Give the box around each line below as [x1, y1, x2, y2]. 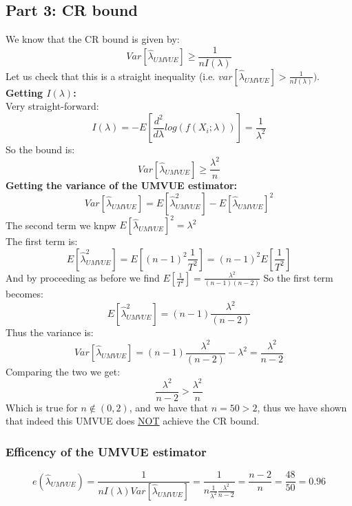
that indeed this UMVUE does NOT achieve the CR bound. [6, 413, 260, 428]
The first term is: [6, 234, 78, 249]
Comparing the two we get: [6, 364, 121, 378]
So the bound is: [6, 142, 75, 157]
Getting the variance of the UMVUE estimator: [6, 178, 238, 193]
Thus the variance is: [6, 325, 94, 340]
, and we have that [129, 400, 208, 414]
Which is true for [6, 400, 78, 414]
